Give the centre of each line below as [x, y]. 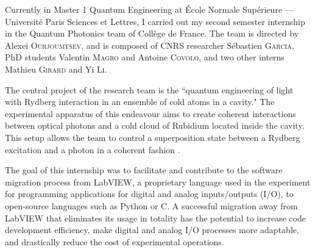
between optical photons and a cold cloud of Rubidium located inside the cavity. [155, 125]
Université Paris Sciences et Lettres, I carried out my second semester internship [155, 21]
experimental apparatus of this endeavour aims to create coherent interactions [150, 113]
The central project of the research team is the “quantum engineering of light [149, 89]
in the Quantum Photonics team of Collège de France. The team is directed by [152, 33]
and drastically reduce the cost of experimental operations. [115, 241]
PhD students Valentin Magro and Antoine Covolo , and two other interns [145, 57]
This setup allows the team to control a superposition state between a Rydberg [153, 137]
